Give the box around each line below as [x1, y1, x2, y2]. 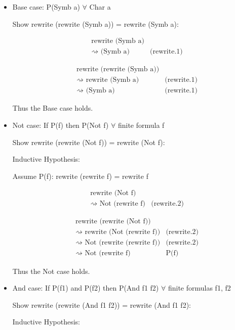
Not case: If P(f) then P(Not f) [12, 119, 109, 130]
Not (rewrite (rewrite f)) [85, 239, 161, 247]
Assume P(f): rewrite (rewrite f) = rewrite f [12, 170, 148, 181]
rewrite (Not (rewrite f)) [85, 228, 161, 236]
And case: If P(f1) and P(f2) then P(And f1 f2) [12, 282, 159, 293]
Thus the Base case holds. [12, 103, 93, 113]
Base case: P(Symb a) [12, 2, 80, 12]
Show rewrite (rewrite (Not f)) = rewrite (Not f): [12, 136, 165, 147]
